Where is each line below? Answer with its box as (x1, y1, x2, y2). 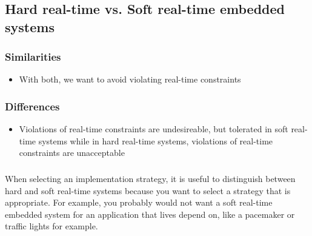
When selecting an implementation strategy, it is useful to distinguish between (5, 172, 296, 184)
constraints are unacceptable (19, 146, 125, 159)
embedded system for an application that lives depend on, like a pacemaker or (5, 207, 295, 220)
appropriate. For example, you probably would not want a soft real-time (5, 196, 273, 209)
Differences (5, 98, 60, 113)
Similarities (5, 49, 61, 64)
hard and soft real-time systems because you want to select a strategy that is (5, 184, 291, 197)
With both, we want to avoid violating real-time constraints (19, 73, 241, 86)
